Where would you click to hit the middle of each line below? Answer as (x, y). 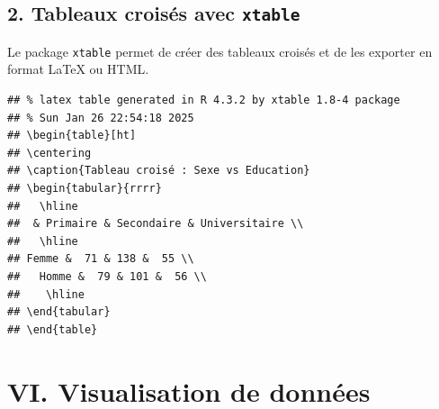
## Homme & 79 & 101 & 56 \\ (107, 276)
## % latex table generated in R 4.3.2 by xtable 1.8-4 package (204, 100)
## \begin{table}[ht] (72, 136)
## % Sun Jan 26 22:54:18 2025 (101, 118)
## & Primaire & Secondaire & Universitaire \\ (156, 224)
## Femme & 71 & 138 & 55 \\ (101, 259)
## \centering (49, 153)
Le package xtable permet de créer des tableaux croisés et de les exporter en (220, 51)
